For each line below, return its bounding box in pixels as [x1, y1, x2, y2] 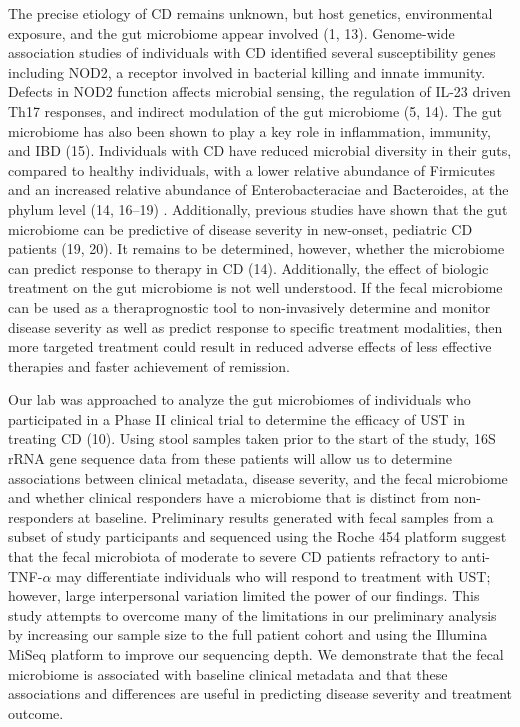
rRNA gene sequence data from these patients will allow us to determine [8, 448, 452, 469]
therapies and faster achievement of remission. [8, 355, 290, 376]
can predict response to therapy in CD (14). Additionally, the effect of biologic [8, 257, 489, 278]
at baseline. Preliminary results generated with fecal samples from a [77, 506, 494, 527]
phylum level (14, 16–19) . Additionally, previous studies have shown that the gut [8, 198, 508, 219]
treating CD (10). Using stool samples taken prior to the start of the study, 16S [8, 428, 496, 449]
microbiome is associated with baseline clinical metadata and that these [8, 663, 448, 684]
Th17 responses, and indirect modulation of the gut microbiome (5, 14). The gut [8, 100, 502, 121]
